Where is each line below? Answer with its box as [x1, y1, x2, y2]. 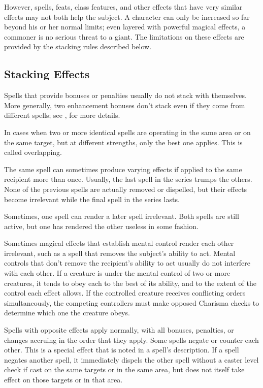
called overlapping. [4, 147, 62, 157]
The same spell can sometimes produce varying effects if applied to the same [4, 164, 242, 174]
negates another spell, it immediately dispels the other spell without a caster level [4, 354, 259, 365]
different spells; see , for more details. [4, 110, 120, 120]
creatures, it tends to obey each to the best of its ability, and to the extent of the [4, 277, 256, 288]
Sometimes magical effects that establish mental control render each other [4, 238, 234, 248]
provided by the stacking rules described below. [4, 41, 152, 52]
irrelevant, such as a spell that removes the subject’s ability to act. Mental [4, 247, 236, 258]
